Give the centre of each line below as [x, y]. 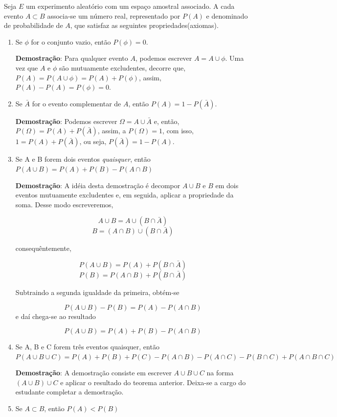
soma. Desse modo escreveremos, [64, 204]
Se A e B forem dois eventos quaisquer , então [83, 159]
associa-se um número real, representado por [114, 15]
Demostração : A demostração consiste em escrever [93, 373]
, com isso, [178, 131]
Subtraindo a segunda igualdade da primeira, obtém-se [97, 292]
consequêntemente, [43, 248]
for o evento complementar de [77, 103]
